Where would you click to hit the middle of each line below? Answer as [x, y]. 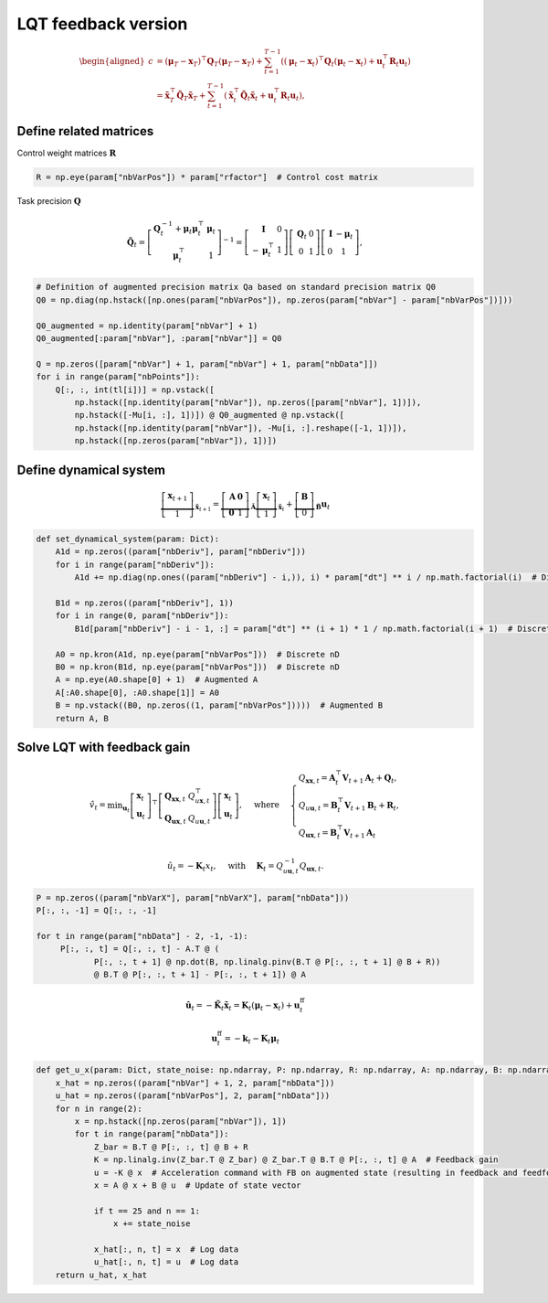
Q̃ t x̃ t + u [257, 97]
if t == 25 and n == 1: [147, 1211]
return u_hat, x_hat [101, 1275]
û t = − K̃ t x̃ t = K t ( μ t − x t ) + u [243, 1006]
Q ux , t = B [318, 834]
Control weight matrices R [67, 153]
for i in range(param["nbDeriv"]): [135, 564]
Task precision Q [49, 200]
